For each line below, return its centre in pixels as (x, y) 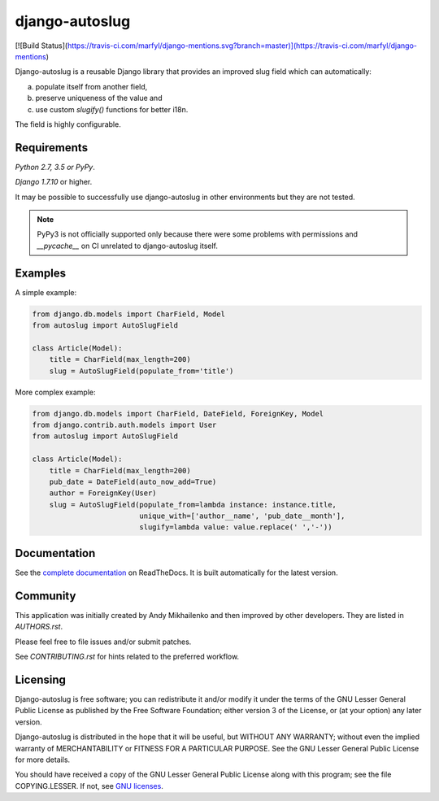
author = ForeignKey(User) (103, 493)
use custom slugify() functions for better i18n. (112, 109)
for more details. (43, 760)
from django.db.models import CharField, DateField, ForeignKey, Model (178, 414)
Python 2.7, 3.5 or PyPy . (55, 167)
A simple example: (46, 292)
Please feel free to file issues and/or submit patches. (103, 642)
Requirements (52, 148)
